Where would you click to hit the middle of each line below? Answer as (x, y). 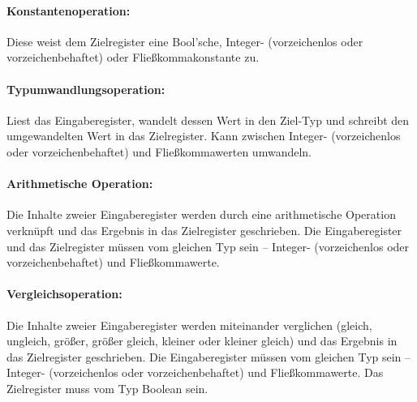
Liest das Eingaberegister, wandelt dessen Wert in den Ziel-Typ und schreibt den (208, 120)
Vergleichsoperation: (64, 294)
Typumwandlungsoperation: (86, 89)
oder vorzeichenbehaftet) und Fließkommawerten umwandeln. (159, 151)
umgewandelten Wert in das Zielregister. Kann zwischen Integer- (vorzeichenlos (204, 136)
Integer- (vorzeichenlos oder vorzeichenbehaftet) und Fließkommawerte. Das (195, 372)
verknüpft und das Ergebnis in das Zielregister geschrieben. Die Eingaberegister (204, 230)
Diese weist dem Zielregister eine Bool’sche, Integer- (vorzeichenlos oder (185, 41)
